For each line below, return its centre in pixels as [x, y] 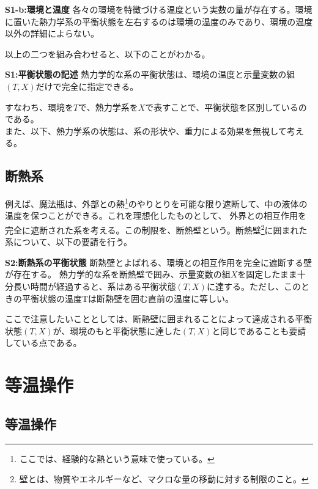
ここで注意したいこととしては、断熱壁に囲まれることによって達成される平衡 [159, 319]
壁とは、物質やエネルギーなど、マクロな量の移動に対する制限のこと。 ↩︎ [164, 479]
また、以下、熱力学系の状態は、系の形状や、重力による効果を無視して [146, 131]
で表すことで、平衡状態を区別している [222, 107]
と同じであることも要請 [259, 330]
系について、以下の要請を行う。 [69, 242]
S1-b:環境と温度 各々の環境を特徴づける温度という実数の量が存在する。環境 [159, 9]
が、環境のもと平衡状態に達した [117, 330]
